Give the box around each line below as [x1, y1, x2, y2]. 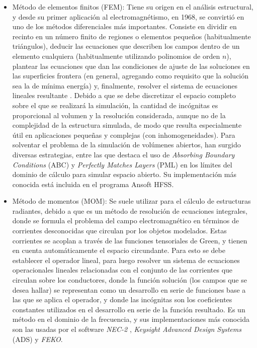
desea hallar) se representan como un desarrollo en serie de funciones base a [12, 284, 246, 295]
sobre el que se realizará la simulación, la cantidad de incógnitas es [12, 100, 218, 110]
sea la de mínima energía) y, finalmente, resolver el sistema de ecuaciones [12, 80, 238, 91]
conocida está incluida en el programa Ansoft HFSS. [12, 179, 174, 189]
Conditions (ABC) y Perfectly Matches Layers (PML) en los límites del [12, 159, 232, 169]
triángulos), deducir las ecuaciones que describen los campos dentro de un [12, 41, 240, 51]
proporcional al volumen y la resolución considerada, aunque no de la [12, 110, 226, 120]
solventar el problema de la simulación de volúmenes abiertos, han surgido [12, 139, 241, 150]
